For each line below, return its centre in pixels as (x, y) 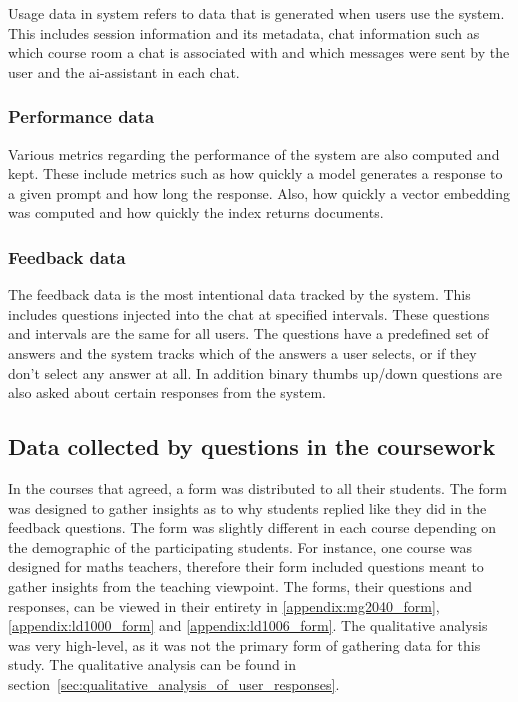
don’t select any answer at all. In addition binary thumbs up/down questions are (255, 372)
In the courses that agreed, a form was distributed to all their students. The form (257, 487)
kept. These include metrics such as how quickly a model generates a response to (255, 173)
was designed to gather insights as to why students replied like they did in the (247, 507)
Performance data (81, 116)
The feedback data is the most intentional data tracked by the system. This (239, 294)
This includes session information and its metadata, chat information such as (244, 32)
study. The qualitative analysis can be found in (152, 664)
